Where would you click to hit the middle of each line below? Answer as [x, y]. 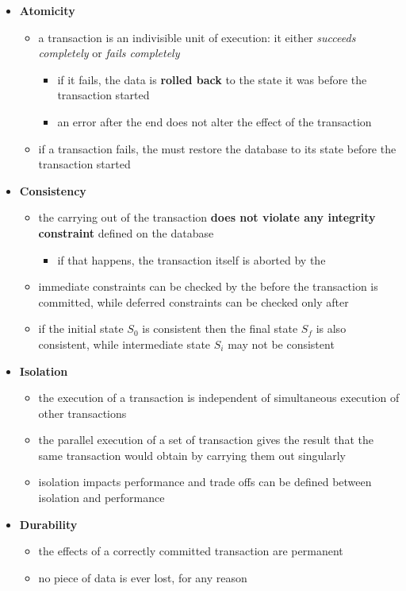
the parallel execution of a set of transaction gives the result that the [206, 440]
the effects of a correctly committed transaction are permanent [191, 551]
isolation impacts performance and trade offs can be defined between [205, 482]
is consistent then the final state [220, 328]
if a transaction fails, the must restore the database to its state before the [217, 148]
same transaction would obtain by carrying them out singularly [192, 455]
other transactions [82, 413]
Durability [48, 524]
